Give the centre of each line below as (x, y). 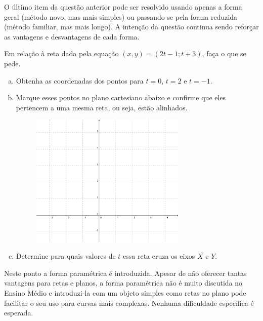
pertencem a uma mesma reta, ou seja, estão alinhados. (102, 107)
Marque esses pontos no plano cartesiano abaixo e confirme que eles (121, 97)
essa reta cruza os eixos (159, 256)
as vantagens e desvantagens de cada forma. (72, 36)
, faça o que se (224, 53)
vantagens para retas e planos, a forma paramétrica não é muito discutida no (123, 283)
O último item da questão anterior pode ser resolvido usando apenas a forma (123, 7)
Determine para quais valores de (66, 256)
